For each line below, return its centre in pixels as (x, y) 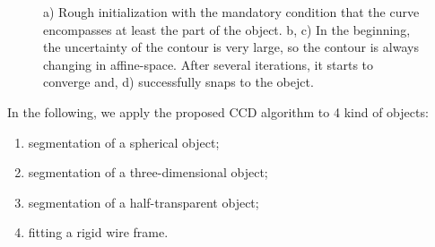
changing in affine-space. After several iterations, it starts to (209, 64)
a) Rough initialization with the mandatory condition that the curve (231, 12)
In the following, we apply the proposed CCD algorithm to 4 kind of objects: (218, 111)
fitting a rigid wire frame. (98, 232)
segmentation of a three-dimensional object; (148, 172)
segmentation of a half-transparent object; (144, 202)
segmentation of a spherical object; (124, 142)
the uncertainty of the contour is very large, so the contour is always (231, 47)
